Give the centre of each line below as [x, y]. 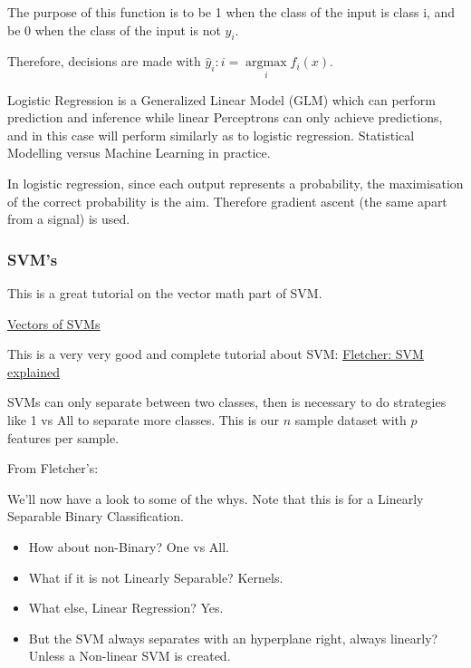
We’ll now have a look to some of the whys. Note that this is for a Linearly [216, 498]
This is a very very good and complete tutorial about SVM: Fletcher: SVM [216, 354]
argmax [266, 63]
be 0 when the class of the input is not [114, 29]
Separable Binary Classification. [96, 516]
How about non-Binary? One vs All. [129, 546]
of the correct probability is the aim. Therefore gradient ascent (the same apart [227, 201]
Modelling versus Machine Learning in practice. [139, 153]
